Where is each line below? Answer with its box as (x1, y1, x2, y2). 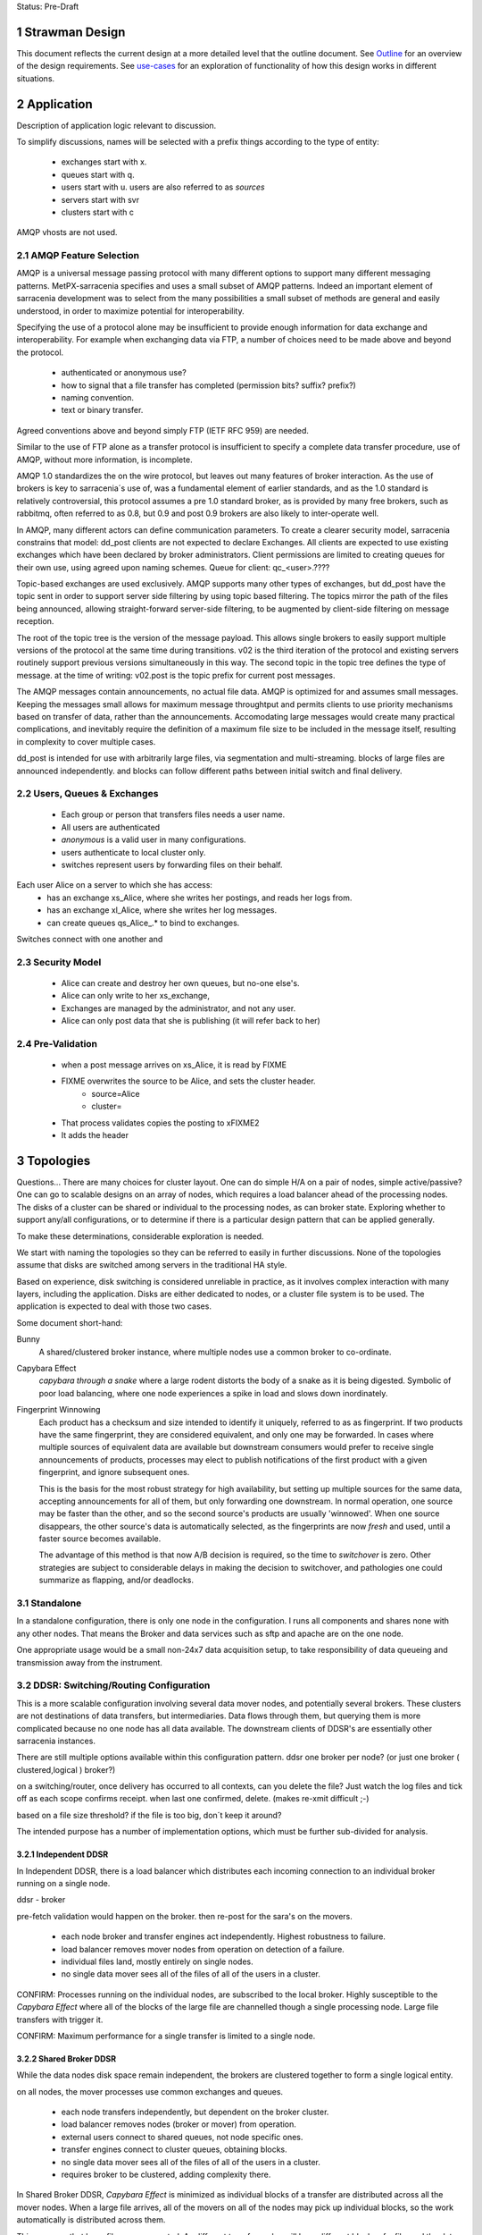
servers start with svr (61, 194, 140, 205)
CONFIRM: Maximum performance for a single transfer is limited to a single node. (16, 2030, 316, 2041)
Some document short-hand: (16, 1317, 123, 1328)
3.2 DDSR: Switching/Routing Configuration (16, 1679, 211, 1691)
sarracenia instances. (16, 1735, 96, 1746)
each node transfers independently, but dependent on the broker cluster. (61, 2106, 329, 2118)
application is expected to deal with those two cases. (16, 1301, 212, 1311)
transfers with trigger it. (16, 2014, 104, 2025)
